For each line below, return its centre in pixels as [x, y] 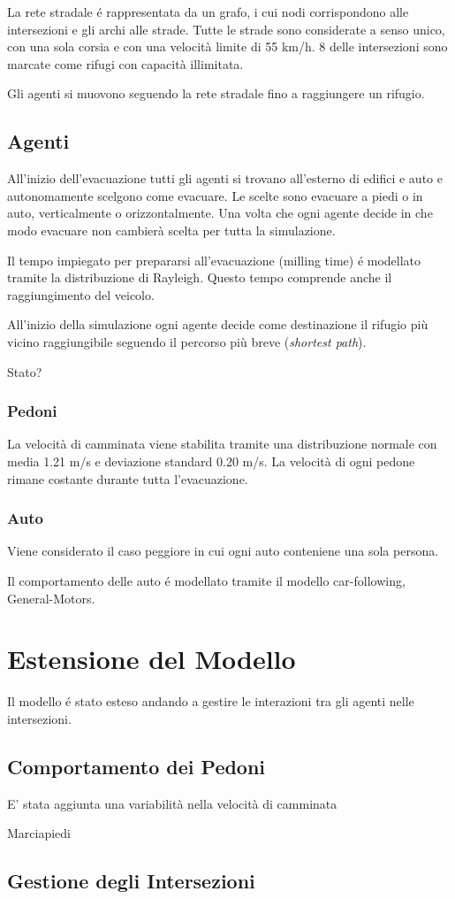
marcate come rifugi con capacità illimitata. [125, 63]
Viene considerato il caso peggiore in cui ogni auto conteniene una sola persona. [223, 551]
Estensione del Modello [152, 659]
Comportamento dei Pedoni [136, 766]
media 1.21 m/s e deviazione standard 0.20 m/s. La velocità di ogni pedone [211, 461]
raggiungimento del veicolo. [81, 294]
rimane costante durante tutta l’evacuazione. [128, 478]
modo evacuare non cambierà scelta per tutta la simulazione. [171, 230]
